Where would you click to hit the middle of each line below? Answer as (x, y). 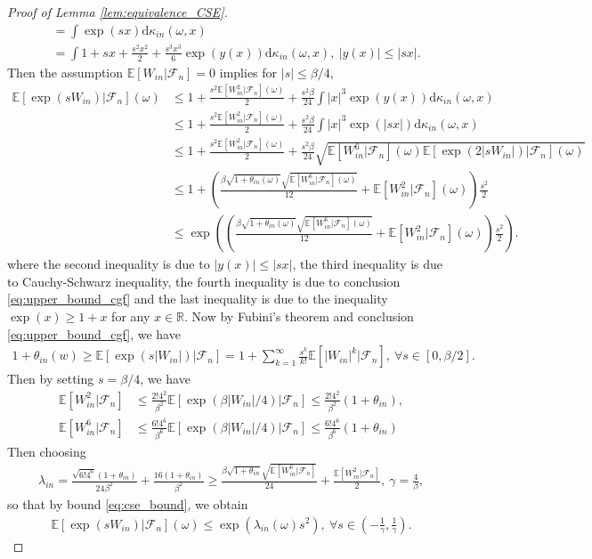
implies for (248, 72)
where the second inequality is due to (109, 264)
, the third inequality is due (368, 264)
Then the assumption (65, 72)
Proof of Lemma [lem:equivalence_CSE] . (118, 12)
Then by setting (51, 379)
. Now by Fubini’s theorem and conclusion (299, 316)
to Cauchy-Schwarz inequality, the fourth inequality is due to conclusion (204, 281)
